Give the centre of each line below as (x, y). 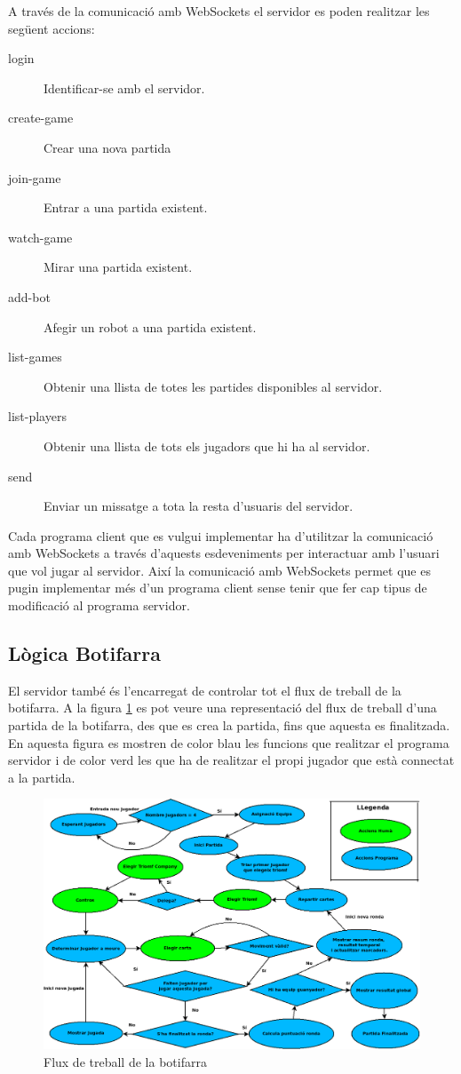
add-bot (29, 296)
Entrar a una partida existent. (126, 207)
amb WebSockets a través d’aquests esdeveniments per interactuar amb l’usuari (224, 553)
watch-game (40, 237)
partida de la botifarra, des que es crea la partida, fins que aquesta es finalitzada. (229, 725)
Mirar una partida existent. (118, 267)
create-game (41, 118)
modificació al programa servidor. (99, 605)
